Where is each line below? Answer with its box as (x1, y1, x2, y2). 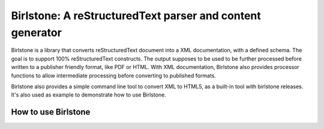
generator (11, 26, 62, 39)
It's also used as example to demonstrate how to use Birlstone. (11, 91, 166, 98)
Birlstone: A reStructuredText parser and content (11, 9, 261, 22)
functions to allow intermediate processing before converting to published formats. (11, 72, 216, 79)
